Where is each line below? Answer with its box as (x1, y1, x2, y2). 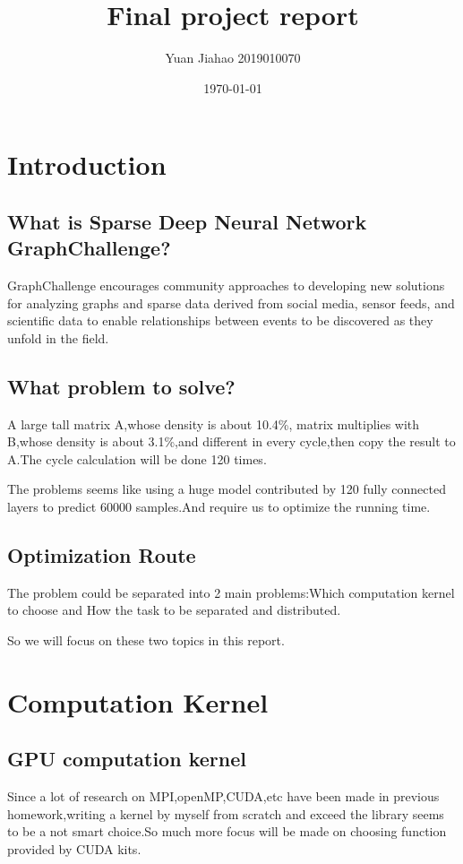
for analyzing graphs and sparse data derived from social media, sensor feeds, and (7, 293, 455, 312)
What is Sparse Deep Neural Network (7, 207, 367, 235)
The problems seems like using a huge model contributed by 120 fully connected (7, 480, 446, 498)
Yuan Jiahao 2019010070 (165, 48, 301, 67)
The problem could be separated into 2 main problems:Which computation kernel (7, 583, 455, 601)
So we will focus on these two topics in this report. (7, 631, 285, 650)
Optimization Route (7, 541, 196, 569)
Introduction (7, 146, 167, 183)
